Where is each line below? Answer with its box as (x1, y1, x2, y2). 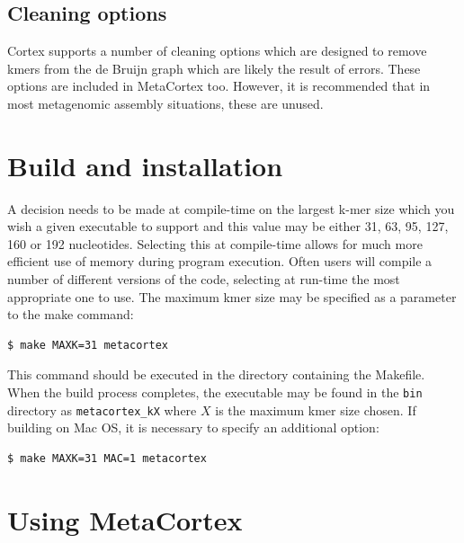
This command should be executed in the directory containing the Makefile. (7, 365, 425, 384)
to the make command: (7, 305, 134, 324)
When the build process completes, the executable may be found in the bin (7, 383, 423, 402)
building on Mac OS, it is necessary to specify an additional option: (7, 418, 379, 437)
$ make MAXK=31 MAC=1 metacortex (7, 451, 207, 465)
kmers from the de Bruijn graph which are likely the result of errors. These (7, 58, 421, 77)
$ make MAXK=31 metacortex (7, 338, 168, 352)
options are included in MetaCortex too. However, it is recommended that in (7, 76, 431, 95)
